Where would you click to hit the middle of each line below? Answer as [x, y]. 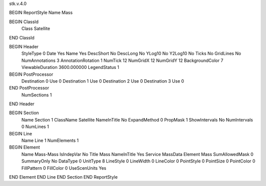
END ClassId [22, 37]
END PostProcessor [29, 88]
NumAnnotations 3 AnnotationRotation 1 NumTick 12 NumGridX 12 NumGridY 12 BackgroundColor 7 [122, 60]
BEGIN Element [25, 147]
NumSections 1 [36, 95]
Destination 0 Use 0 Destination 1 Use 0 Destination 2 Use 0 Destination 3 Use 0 [103, 81]
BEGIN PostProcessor [31, 74]
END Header [22, 104]
